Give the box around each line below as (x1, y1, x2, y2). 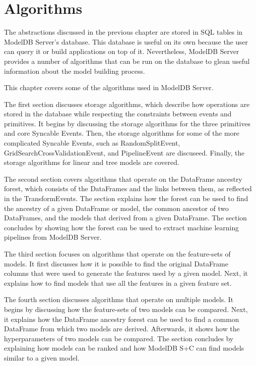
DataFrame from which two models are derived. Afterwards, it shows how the (4, 323, 240, 334)
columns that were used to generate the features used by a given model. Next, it (4, 268, 248, 278)
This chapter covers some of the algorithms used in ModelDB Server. (4, 82, 214, 93)
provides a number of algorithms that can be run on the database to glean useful (4, 55, 250, 66)
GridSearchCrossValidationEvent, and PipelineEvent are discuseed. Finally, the (4, 147, 245, 157)
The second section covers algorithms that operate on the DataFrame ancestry (4, 173, 243, 184)
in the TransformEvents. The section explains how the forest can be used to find (4, 193, 248, 204)
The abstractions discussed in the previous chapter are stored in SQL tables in (4, 27, 243, 37)
